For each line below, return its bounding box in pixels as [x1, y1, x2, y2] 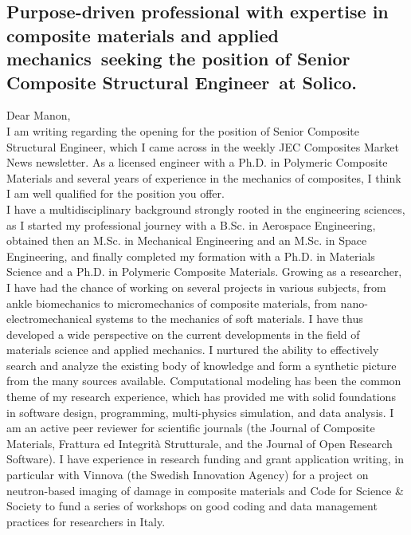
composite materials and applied [6, 22, 279, 47]
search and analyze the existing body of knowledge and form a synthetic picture [6, 356, 397, 373]
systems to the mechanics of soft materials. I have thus [96, 310, 363, 327]
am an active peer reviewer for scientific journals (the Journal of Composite [6, 419, 375, 436]
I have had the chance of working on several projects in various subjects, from [6, 278, 386, 295]
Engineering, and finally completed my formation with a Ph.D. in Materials [6, 247, 375, 264]
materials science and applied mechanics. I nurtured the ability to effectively [6, 341, 379, 358]
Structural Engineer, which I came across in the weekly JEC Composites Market [6, 138, 399, 155]
